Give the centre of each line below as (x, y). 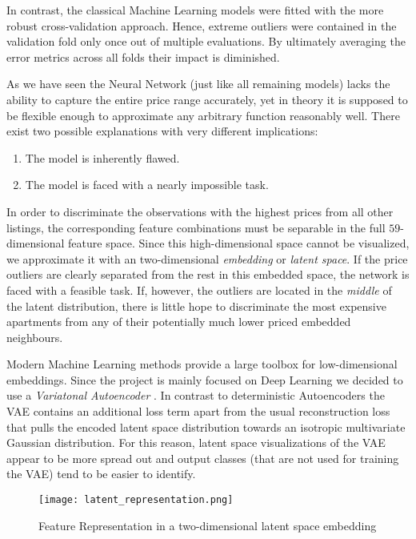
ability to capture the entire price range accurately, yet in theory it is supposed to (207, 99)
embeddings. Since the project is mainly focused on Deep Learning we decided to (205, 379)
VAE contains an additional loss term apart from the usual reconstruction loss (198, 411)
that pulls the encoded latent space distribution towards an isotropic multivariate (206, 426)
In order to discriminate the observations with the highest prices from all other (200, 211)
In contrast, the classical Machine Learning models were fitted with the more (195, 10)
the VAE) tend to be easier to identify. (101, 474)
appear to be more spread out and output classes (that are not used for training (203, 458)
